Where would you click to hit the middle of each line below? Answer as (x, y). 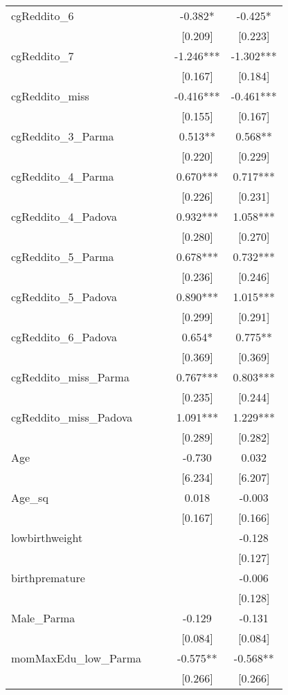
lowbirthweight (47, 538)
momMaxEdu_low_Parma (76, 658)
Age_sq (30, 497)
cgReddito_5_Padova (64, 297)
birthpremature (48, 578)
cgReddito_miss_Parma (70, 377)
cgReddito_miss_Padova (72, 417)
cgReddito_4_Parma (63, 176)
